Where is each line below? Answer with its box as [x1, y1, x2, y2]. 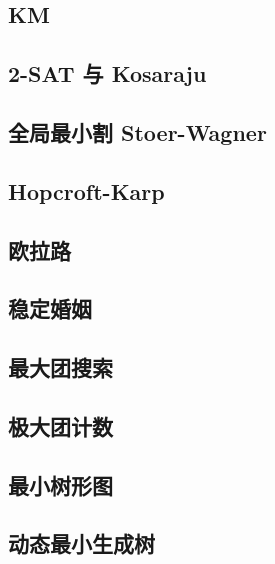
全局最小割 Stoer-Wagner [8, 116, 267, 147]
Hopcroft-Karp [8, 175, 165, 206]
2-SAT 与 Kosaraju [8, 58, 207, 89]
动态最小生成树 [8, 528, 155, 559]
